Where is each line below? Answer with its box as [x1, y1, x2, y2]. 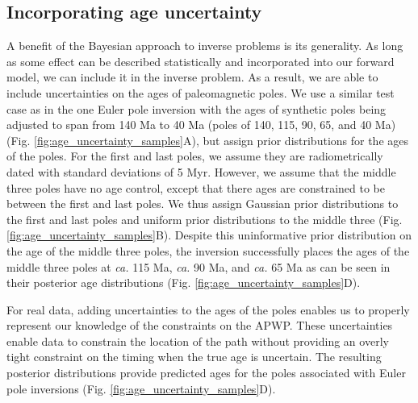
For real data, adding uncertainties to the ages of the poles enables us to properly [6, 301, 410, 318]
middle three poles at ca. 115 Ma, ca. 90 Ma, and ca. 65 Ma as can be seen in [6, 258, 391, 275]
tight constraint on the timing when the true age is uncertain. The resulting [6, 348, 382, 365]
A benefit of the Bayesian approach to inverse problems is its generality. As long [6, 37, 403, 54]
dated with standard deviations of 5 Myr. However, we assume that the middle [6, 163, 396, 180]
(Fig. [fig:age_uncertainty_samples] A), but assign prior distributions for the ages [6, 131, 409, 148]
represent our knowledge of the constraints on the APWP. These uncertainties [6, 317, 393, 334]
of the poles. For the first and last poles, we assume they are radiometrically [6, 147, 383, 164]
